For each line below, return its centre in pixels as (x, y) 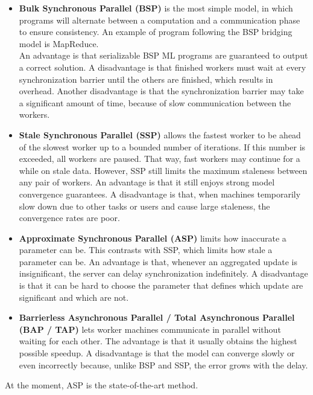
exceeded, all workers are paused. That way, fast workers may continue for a (160, 159)
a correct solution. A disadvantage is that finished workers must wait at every (163, 67)
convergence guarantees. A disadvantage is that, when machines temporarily (160, 194)
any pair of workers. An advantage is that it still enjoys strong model (147, 182)
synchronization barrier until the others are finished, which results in (146, 79)
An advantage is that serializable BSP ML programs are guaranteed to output (163, 55)
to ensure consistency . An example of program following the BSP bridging (156, 32)
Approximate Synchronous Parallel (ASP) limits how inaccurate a (153, 238)
